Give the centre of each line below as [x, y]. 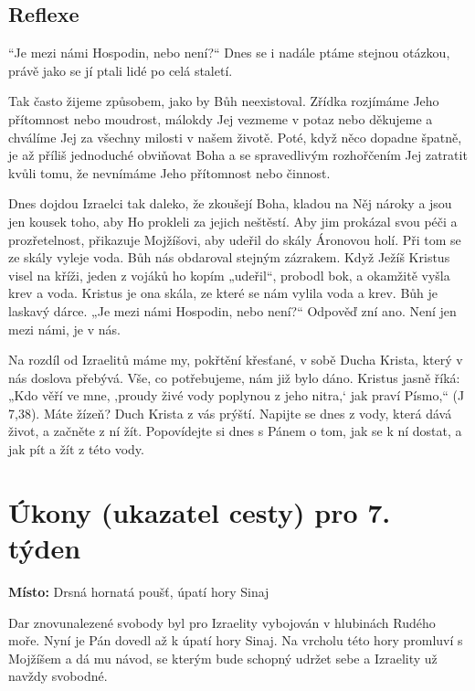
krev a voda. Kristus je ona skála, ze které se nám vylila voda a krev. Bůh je [223, 293]
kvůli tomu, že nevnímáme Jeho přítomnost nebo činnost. [169, 172]
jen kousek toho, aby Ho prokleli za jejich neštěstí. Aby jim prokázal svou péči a [233, 221]
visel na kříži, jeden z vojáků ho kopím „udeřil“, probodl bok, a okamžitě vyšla [229, 275]
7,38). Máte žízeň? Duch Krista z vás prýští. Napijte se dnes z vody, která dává [230, 413]
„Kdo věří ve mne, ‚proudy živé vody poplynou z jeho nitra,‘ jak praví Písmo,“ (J [237, 395]
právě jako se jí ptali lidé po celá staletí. [121, 70]
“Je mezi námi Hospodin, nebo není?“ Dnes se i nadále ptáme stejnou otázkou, [229, 53]
